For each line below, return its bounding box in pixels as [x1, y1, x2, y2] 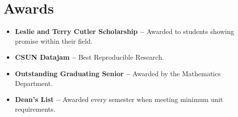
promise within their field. [15, 35, 93, 46]
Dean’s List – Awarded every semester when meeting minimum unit [15, 94, 223, 104]
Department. [15, 78, 53, 88]
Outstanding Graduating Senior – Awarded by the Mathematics [15, 68, 221, 78]
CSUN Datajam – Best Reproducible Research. [15, 52, 164, 62]
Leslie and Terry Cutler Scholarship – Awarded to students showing [15, 26, 234, 36]
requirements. [15, 103, 56, 114]
